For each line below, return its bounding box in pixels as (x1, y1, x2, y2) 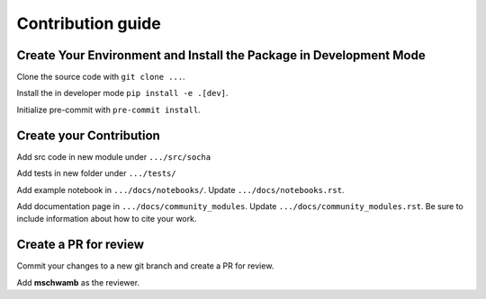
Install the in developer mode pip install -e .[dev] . (16, 88, 229, 99)
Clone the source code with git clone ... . (16, 72, 185, 83)
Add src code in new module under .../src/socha (16, 151, 211, 162)
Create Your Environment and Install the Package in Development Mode (16, 48, 427, 63)
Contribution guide (16, 13, 161, 33)
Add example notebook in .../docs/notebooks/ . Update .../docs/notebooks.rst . (16, 184, 345, 195)
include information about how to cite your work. (16, 214, 197, 224)
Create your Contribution (16, 128, 161, 143)
